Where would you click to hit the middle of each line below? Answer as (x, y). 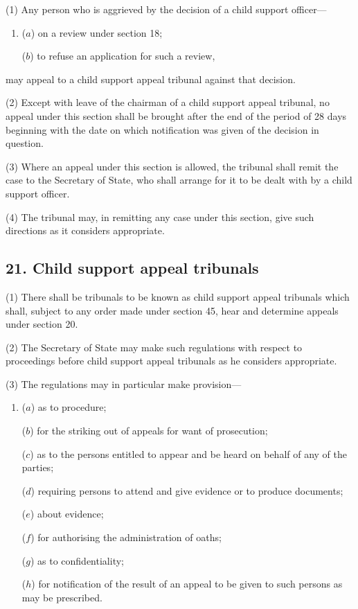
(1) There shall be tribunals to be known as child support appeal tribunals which (178, 296)
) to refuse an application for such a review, (123, 56)
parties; (38, 467)
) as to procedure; (69, 407)
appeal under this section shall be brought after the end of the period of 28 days (176, 115)
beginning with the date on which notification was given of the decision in (162, 129)
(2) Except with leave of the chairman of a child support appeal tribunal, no (168, 102)
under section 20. (42, 324)
